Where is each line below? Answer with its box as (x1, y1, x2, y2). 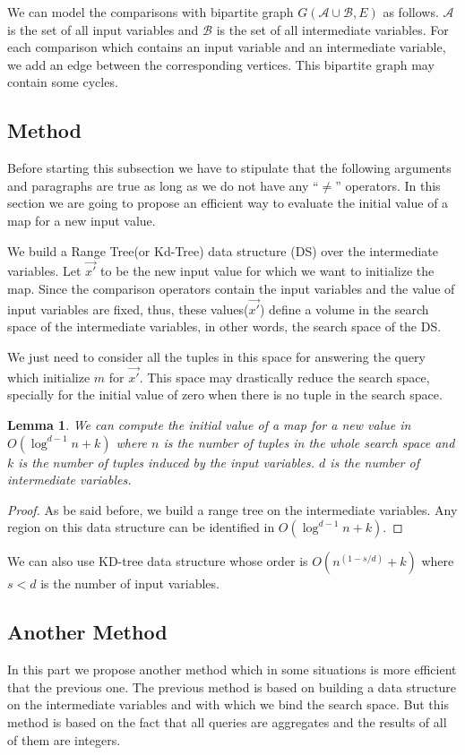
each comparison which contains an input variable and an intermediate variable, (7, 38, 446, 56)
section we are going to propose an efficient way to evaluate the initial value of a (7, 193, 449, 212)
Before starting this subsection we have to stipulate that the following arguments (7, 159, 452, 177)
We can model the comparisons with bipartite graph (7, 3, 294, 21)
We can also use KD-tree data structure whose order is (7, 552, 308, 571)
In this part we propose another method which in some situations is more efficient (7, 660, 457, 679)
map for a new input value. (7, 210, 156, 229)
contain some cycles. (7, 73, 118, 91)
